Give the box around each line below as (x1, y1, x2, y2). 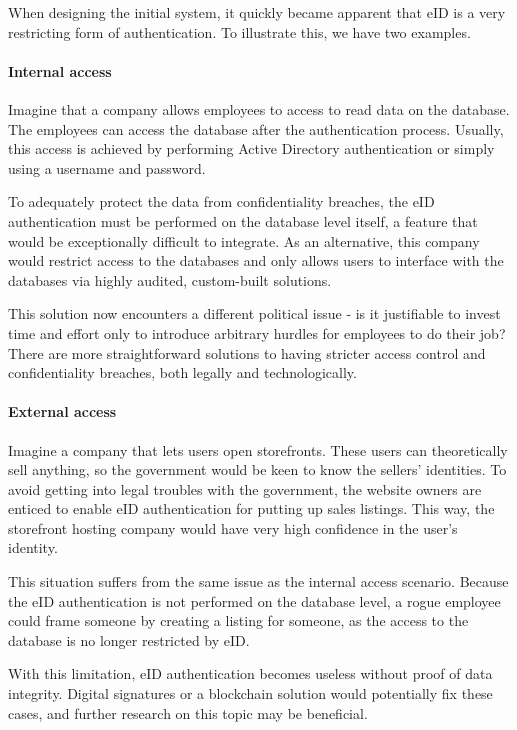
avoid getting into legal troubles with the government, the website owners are (8, 478, 482, 499)
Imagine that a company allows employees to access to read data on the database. (8, 98, 510, 119)
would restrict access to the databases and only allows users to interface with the (8, 250, 504, 271)
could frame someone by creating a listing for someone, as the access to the (8, 610, 469, 631)
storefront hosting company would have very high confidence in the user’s (8, 517, 458, 538)
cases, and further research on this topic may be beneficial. (8, 702, 368, 723)
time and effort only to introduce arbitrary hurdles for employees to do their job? (8, 322, 506, 343)
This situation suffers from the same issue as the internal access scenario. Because (8, 571, 509, 592)
